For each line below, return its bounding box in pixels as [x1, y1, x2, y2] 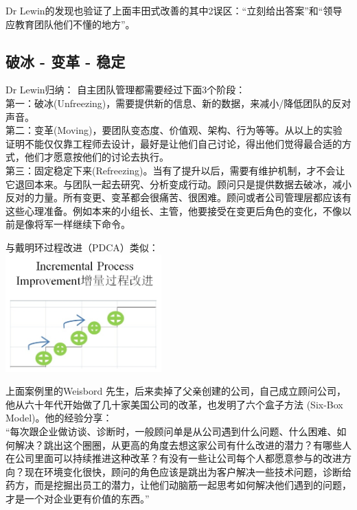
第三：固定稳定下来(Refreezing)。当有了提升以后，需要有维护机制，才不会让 [5, 163, 345, 177]
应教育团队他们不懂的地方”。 [5, 16, 135, 31]
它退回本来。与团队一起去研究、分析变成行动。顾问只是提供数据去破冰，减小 [5, 176, 352, 191]
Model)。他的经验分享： [5, 410, 113, 425]
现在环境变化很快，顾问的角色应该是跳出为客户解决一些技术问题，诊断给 [24, 464, 352, 478]
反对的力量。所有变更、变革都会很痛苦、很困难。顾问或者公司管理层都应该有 [5, 190, 352, 205]
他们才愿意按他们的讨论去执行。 [24, 150, 169, 164]
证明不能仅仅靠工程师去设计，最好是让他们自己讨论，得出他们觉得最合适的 [5, 136, 342, 150]
